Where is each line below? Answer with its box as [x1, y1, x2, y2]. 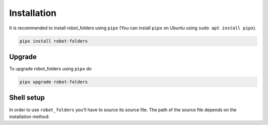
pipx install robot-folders [19, 38, 88, 44]
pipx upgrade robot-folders [19, 79, 88, 85]
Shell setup [9, 94, 45, 102]
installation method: [9, 114, 50, 120]
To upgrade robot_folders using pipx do [9, 66, 92, 72]
